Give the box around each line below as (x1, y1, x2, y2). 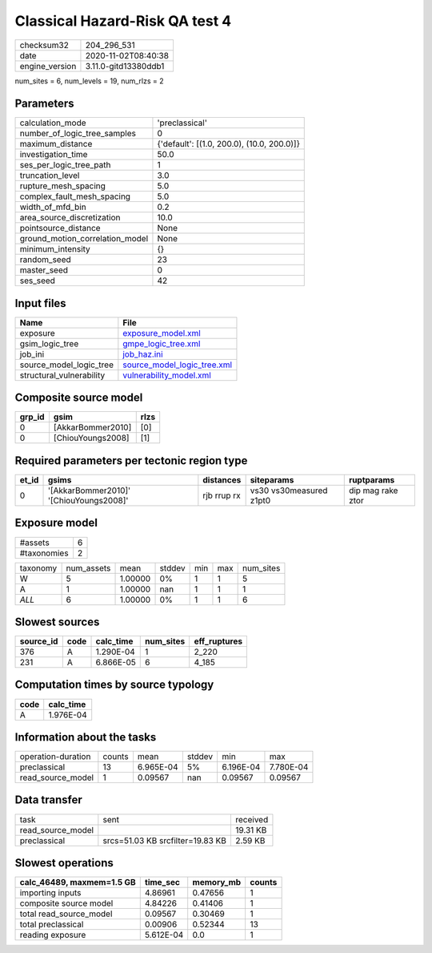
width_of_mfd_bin (19, 201, 87, 212)
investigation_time (19, 149, 88, 160)
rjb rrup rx (202, 490, 241, 501)
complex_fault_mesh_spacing (19, 191, 131, 202)
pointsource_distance (19, 223, 101, 234)
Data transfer (14, 793, 83, 807)
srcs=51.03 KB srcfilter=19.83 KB (102, 834, 227, 846)
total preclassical (19, 919, 84, 930)
